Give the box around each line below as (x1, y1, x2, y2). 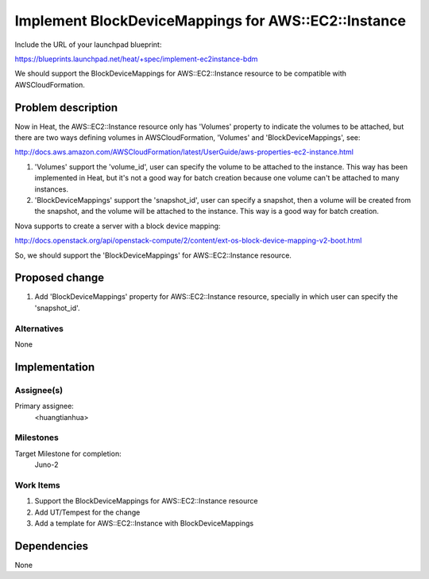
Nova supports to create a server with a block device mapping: (14, 221, 221, 231)
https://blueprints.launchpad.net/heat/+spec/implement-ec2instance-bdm (14, 54, 258, 64)
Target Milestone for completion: (14, 449, 122, 458)
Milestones (14, 432, 59, 443)
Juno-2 (34, 460, 59, 469)
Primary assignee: (14, 402, 75, 411)
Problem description (14, 100, 118, 115)
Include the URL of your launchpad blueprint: (14, 40, 162, 49)
